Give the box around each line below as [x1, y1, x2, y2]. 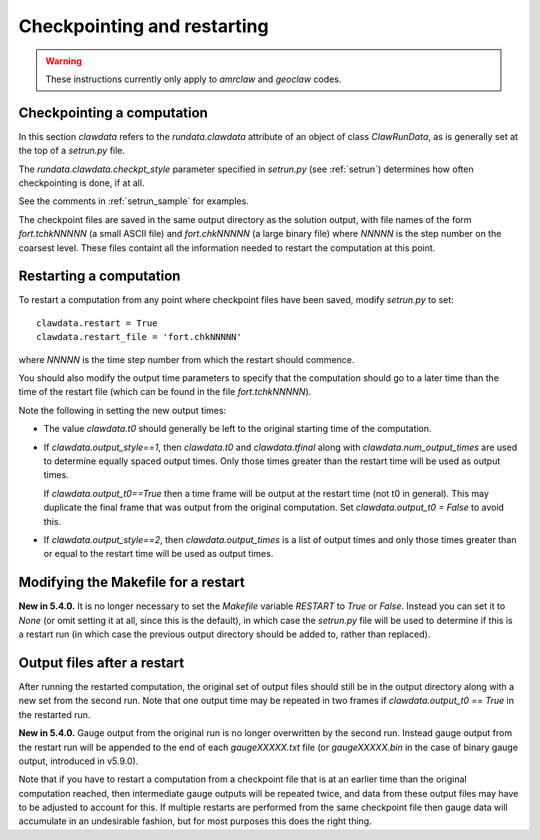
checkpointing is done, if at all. [18, 177, 145, 189]
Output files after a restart [18, 654, 185, 671]
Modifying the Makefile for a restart [18, 574, 245, 591]
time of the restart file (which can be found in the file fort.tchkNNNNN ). [18, 386, 312, 398]
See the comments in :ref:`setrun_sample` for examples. [18, 195, 249, 207]
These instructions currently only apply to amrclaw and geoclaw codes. [45, 73, 342, 85]
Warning [45, 55, 82, 67]
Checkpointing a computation [18, 104, 209, 121]
